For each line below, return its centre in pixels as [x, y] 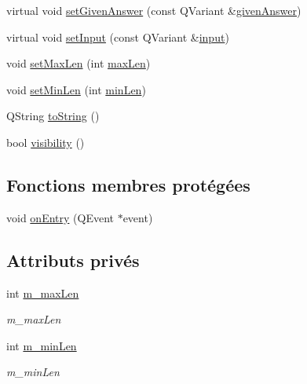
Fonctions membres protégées [128, 184]
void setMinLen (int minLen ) [76, 89]
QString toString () [53, 116]
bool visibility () [46, 142]
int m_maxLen [43, 293]
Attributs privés [73, 260]
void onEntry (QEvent [60, 217]
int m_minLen [42, 345]
